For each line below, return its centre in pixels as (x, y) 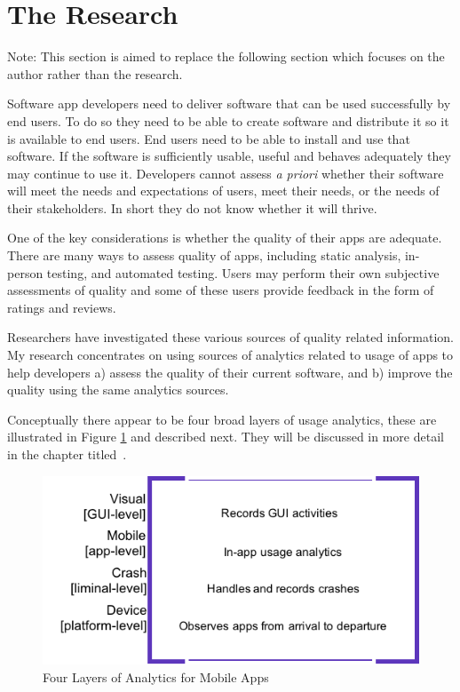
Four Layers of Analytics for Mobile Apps (156, 676)
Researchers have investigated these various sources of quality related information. (230, 337)
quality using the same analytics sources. (118, 390)
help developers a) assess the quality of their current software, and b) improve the (230, 372)
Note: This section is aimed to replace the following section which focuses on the (226, 56)
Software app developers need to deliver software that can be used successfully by (229, 103)
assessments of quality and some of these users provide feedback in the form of (221, 290)
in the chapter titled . (67, 454)
